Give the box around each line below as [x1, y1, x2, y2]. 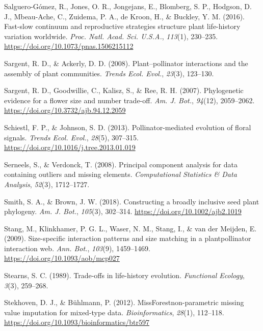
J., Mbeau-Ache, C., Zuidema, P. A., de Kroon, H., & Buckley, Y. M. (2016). [4, 11, 245, 21]
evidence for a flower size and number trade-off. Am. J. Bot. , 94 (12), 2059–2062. [4, 95, 255, 105]
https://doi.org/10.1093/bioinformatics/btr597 [4, 317, 149, 327]
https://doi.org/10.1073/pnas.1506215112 [4, 41, 134, 51]
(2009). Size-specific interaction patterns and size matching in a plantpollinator [4, 233, 251, 244]
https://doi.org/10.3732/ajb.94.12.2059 [4, 105, 126, 115]
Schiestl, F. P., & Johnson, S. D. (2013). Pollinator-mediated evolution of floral [4, 122, 251, 132]
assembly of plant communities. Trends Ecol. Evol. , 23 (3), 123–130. [4, 68, 214, 78]
